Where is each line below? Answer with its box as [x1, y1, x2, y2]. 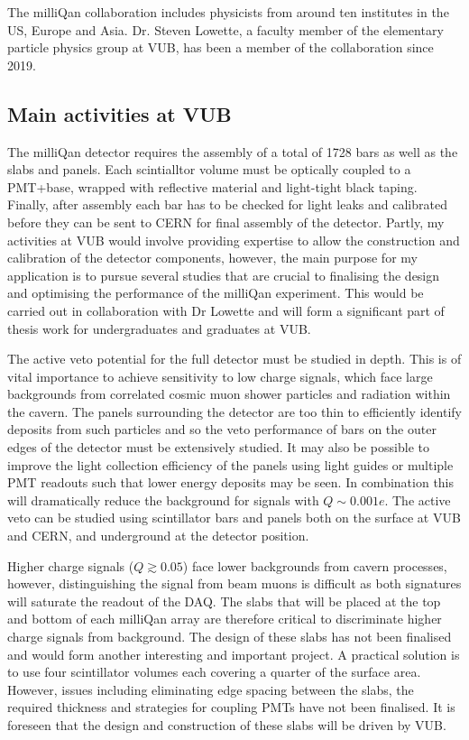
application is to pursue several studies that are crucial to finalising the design [7, 265, 440, 284]
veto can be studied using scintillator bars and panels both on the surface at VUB [7, 508, 461, 527]
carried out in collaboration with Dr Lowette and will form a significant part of [7, 301, 445, 319]
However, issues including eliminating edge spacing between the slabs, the [7, 680, 414, 698]
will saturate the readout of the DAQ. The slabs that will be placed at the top [7, 591, 441, 610]
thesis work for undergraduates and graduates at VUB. [7, 319, 311, 338]
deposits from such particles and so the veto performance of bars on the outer [7, 420, 437, 439]
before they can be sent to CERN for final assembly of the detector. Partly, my [7, 212, 445, 231]
